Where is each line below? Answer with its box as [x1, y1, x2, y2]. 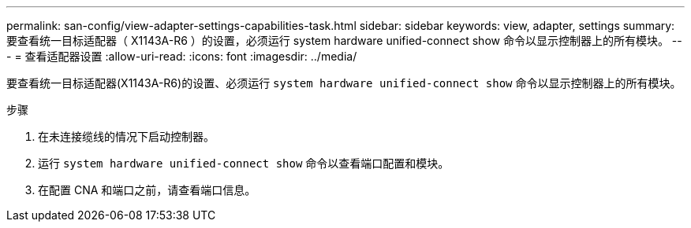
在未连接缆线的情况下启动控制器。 [38, 130, 215, 143]
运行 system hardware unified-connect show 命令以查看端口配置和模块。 [38, 156, 450, 170]
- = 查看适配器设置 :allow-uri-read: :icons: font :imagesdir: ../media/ [6, 50, 357, 63]
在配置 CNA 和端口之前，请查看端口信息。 [38, 183, 256, 197]
